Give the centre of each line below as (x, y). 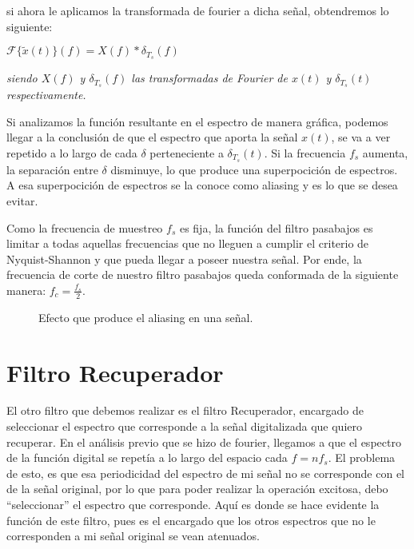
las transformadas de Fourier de (209, 78)
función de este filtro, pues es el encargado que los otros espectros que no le (191, 520)
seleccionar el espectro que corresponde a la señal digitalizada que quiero (184, 426)
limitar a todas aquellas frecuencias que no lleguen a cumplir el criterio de (188, 243)
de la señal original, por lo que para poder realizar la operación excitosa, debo (197, 489)
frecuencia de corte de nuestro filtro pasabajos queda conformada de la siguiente (203, 274)
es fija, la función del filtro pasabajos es (276, 227)
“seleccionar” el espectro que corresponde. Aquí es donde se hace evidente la (193, 505)
